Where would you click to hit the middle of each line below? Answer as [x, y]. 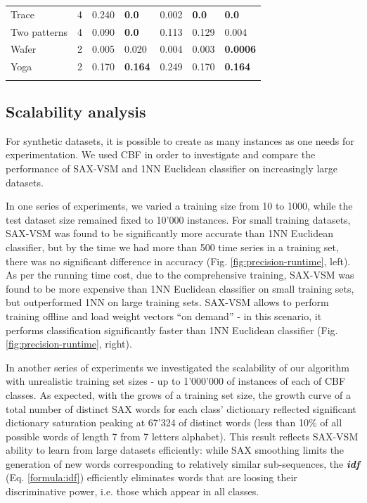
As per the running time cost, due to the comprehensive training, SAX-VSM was [180, 275]
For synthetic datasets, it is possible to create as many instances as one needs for [180, 140]
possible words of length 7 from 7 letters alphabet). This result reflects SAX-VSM [182, 436]
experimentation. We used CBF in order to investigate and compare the [161, 154]
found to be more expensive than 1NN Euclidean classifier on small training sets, [180, 288]
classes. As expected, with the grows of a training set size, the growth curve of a [179, 394]
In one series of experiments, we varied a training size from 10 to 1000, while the [179, 206]
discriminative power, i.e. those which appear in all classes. [133, 491]
